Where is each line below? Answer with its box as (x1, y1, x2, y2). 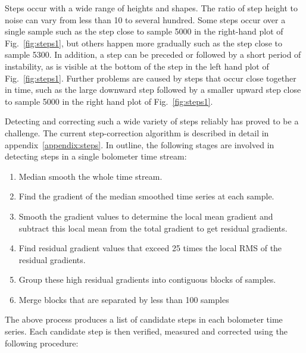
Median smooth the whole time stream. (18, 170, 163, 182)
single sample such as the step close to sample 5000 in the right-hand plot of (5, 25, 283, 38)
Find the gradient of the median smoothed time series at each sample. (18, 190, 274, 202)
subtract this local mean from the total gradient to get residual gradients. (18, 221, 288, 234)
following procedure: (5, 336, 79, 349)
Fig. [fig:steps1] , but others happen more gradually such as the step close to (5, 36, 282, 49)
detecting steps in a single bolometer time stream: (5, 150, 187, 163)
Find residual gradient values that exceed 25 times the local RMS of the (18, 242, 282, 254)
